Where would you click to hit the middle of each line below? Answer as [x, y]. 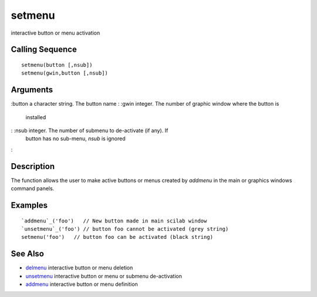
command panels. [33, 188]
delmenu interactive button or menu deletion [79, 268]
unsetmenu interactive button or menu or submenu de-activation [104, 276]
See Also [27, 254]
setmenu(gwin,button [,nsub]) [65, 73]
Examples [29, 205]
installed [36, 117]
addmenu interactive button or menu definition [82, 284]
